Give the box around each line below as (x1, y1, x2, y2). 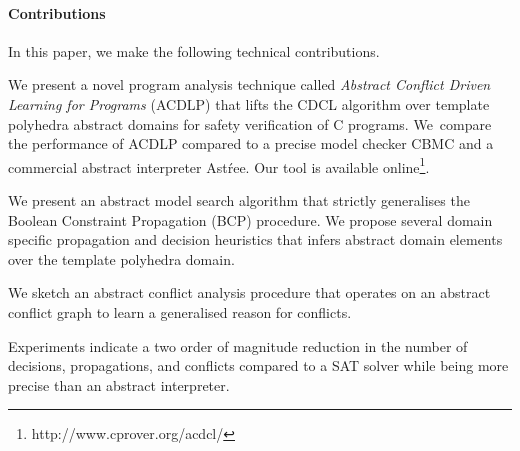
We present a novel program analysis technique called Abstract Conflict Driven (8, 74, 491, 95)
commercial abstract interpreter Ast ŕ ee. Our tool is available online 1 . (8, 153, 430, 177)
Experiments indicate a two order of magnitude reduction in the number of (8, 335, 468, 356)
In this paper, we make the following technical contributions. (8, 40, 380, 61)
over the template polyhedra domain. (8, 248, 235, 269)
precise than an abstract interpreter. (8, 374, 230, 395)
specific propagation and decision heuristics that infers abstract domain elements (8, 229, 503, 250)
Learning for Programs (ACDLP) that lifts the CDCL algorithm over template (8, 93, 490, 114)
